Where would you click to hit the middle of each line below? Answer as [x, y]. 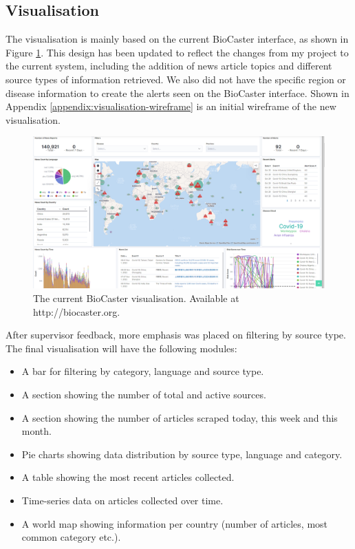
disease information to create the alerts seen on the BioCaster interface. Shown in [177, 93]
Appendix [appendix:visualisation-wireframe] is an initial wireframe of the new [171, 106]
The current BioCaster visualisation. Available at [136, 298]
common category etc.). [71, 537]
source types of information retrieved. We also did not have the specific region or [176, 79]
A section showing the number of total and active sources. [144, 395]
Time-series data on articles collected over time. [122, 500]
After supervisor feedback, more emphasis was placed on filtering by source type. [176, 335]
